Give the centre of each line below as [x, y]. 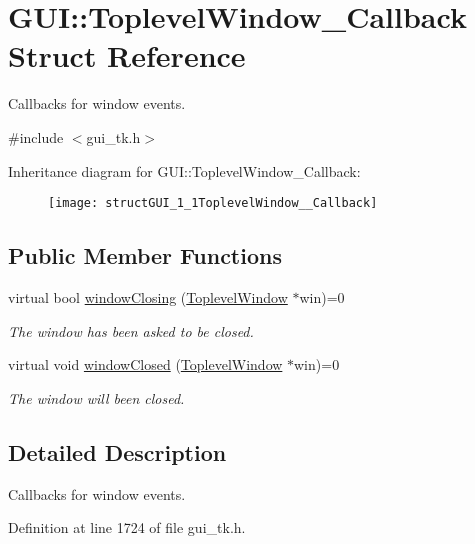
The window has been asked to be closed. [131, 330]
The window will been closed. [96, 397]
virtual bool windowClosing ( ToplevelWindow [148, 296]
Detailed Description [117, 451]
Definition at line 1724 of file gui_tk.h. [127, 527]
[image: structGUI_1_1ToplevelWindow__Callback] [213, 203]
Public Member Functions [145, 255]
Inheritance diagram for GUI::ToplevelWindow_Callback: [184, 170]
